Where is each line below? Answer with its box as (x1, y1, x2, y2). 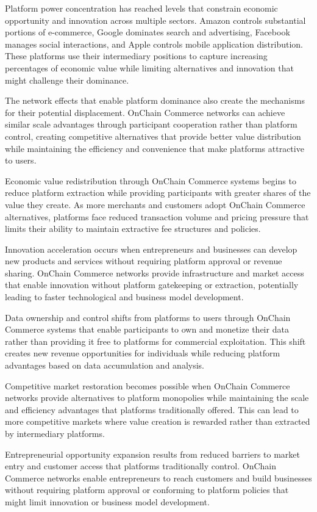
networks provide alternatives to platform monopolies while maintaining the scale (5, 391, 309, 404)
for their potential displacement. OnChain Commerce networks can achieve (5, 106, 285, 118)
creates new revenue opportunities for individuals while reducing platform (5, 347, 280, 359)
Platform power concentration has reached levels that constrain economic (5, 2, 278, 14)
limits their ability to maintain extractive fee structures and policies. (5, 222, 261, 235)
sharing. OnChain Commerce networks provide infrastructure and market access (5, 266, 304, 279)
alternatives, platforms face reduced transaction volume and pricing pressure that (5, 210, 309, 223)
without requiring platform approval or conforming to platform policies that (5, 483, 289, 496)
